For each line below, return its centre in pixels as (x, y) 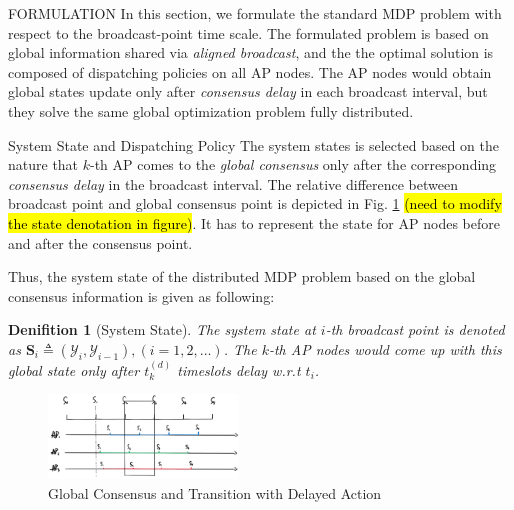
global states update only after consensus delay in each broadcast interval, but (248, 91)
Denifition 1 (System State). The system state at (162, 329)
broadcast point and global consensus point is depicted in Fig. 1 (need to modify (255, 203)
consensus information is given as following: (141, 295)
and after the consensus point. (100, 242)
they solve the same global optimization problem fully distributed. (211, 110)
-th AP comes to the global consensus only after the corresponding (293, 164)
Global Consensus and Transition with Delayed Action (215, 492)
